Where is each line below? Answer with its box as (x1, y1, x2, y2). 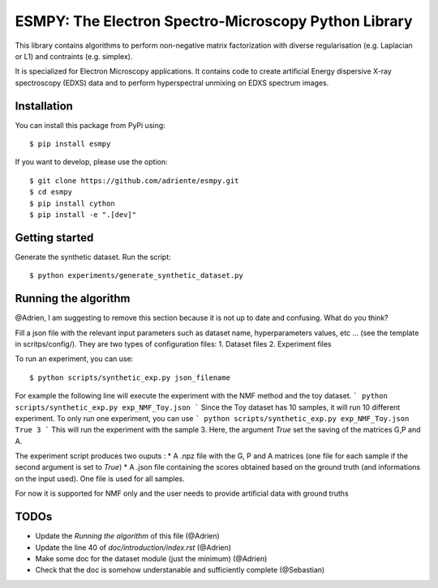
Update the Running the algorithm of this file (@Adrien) (35, 531, 221, 541)
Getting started (15, 231, 94, 245)
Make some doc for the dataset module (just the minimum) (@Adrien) (35, 553, 268, 563)
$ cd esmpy (29, 187, 73, 197)
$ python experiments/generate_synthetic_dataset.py (29, 271, 243, 280)
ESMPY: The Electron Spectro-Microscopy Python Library (15, 12, 413, 30)
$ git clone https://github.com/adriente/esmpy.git (29, 176, 239, 185)
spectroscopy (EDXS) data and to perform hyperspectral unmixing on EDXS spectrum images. (15, 78, 329, 87)
